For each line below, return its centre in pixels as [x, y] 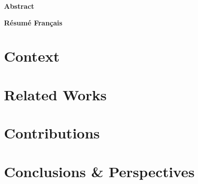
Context [32, 56]
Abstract [19, 6]
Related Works [56, 94]
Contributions [52, 133]
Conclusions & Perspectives [99, 171]
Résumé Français [33, 22]
